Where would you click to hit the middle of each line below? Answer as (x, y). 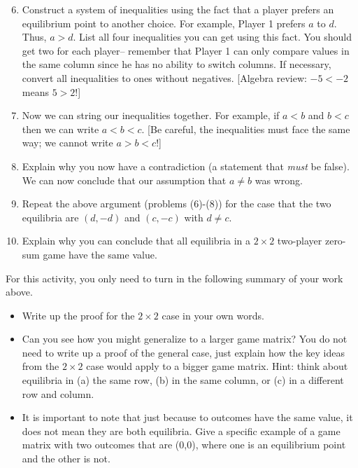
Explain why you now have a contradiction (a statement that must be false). (186, 166)
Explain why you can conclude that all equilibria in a (136, 241)
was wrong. (279, 180)
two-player (300, 241)
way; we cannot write (67, 143)
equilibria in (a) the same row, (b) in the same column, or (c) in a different (183, 380)
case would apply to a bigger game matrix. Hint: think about (217, 366)
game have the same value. (100, 254)
